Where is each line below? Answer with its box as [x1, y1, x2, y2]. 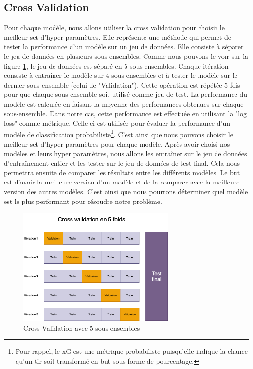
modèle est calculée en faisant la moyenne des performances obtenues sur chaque [4, 98, 244, 109]
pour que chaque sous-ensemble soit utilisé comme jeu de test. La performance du [4, 89, 248, 99]
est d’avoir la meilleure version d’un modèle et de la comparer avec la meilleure [4, 177, 240, 187]
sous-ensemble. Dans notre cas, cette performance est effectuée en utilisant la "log [4, 108, 247, 118]
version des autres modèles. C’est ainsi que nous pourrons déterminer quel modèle [4, 186, 248, 196]
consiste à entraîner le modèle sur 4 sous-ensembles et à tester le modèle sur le [4, 70, 237, 80]
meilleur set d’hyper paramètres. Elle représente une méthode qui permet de [4, 32, 231, 42]
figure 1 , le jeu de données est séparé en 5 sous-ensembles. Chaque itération [4, 60, 229, 71]
